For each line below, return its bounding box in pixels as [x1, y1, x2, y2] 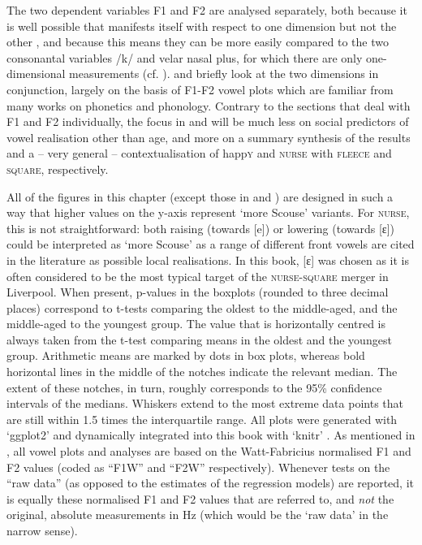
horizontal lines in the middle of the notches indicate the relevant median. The [6, 363, 398, 380]
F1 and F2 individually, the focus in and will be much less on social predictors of [6, 113, 409, 130]
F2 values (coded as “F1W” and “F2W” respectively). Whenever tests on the [6, 458, 390, 475]
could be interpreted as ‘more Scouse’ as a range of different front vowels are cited [6, 236, 415, 253]
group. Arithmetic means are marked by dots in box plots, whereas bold [6, 347, 365, 364]
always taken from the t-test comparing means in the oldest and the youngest [6, 331, 392, 348]
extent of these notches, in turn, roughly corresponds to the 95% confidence [6, 378, 382, 396]
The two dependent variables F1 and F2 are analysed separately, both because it [6, 2, 407, 18]
